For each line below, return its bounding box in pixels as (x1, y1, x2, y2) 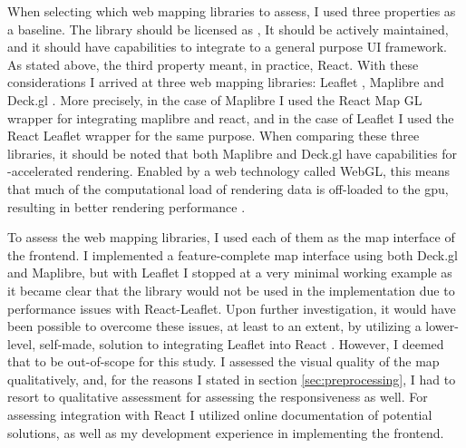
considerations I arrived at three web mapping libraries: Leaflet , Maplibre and (7, 73, 444, 92)
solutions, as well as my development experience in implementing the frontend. (7, 423, 444, 442)
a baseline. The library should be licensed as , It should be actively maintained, (7, 19, 449, 38)
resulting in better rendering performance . (7, 197, 246, 216)
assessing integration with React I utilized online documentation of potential (7, 405, 432, 424)
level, (7, 334, 36, 353)
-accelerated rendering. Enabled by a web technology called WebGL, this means (7, 161, 451, 180)
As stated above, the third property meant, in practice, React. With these (7, 54, 419, 73)
